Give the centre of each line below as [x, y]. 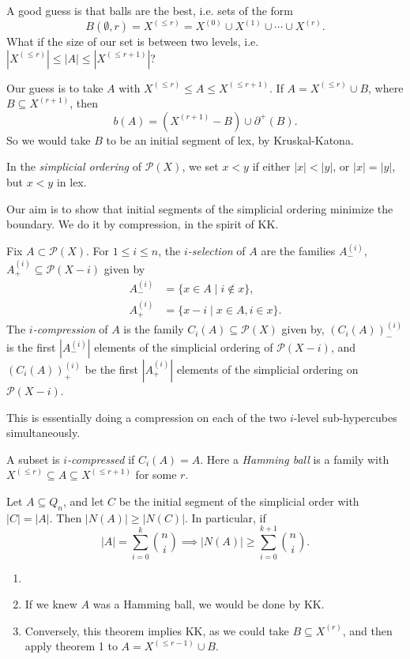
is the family [154, 329]
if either [271, 166]
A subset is [33, 459]
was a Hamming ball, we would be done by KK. [209, 604]
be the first [111, 369]
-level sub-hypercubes [345, 417]
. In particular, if [226, 517]
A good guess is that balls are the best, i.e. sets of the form [150, 10]
